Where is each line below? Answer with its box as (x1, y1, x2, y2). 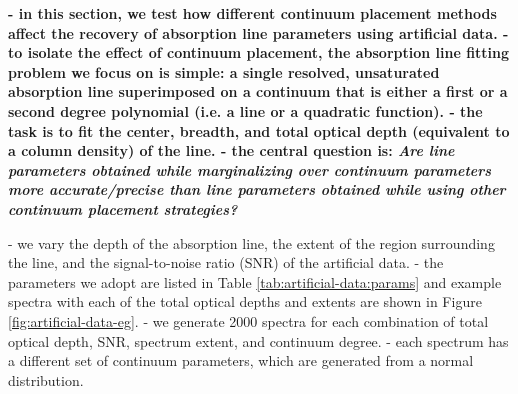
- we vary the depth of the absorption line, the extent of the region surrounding (8, 232, 495, 253)
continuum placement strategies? (8, 198, 238, 219)
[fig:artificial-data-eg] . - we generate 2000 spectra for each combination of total (8, 310, 489, 331)
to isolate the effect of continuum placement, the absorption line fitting (8, 42, 510, 63)
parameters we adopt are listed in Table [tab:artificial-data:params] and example (8, 271, 502, 292)
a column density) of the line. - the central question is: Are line (8, 140, 455, 161)
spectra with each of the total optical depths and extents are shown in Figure (8, 291, 482, 312)
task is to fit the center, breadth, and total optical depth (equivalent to (8, 120, 510, 141)
